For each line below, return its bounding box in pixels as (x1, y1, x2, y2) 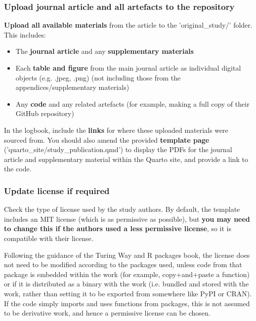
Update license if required (4, 184, 110, 197)
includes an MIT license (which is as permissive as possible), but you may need (4, 213, 250, 224)
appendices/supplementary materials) (15, 82, 129, 92)
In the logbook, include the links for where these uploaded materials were (4, 124, 228, 135)
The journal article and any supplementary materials (15, 46, 194, 56)
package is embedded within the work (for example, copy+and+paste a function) (4, 269, 250, 279)
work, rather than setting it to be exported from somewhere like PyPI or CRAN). (4, 288, 252, 298)
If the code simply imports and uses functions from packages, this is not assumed (4, 298, 250, 308)
